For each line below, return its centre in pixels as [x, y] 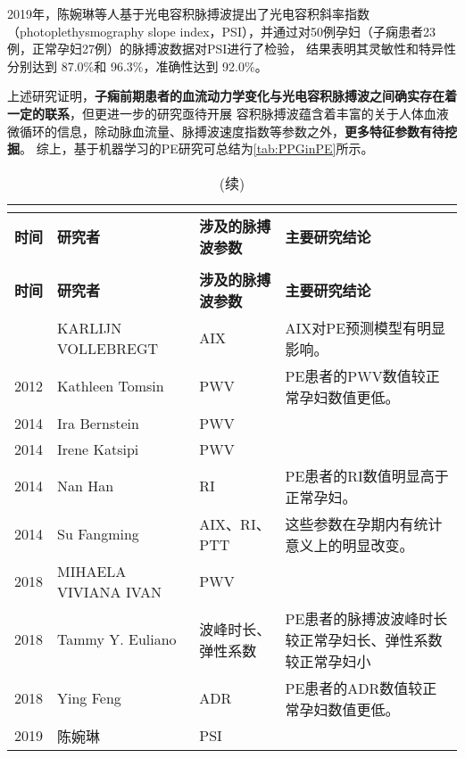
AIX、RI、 [235, 524]
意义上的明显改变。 [349, 545]
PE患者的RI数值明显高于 [367, 475]
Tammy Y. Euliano [117, 639]
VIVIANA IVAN [109, 591]
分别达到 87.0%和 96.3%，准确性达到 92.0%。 [137, 66]
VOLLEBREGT [108, 348]
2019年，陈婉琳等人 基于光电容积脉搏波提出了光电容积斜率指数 [188, 13]
